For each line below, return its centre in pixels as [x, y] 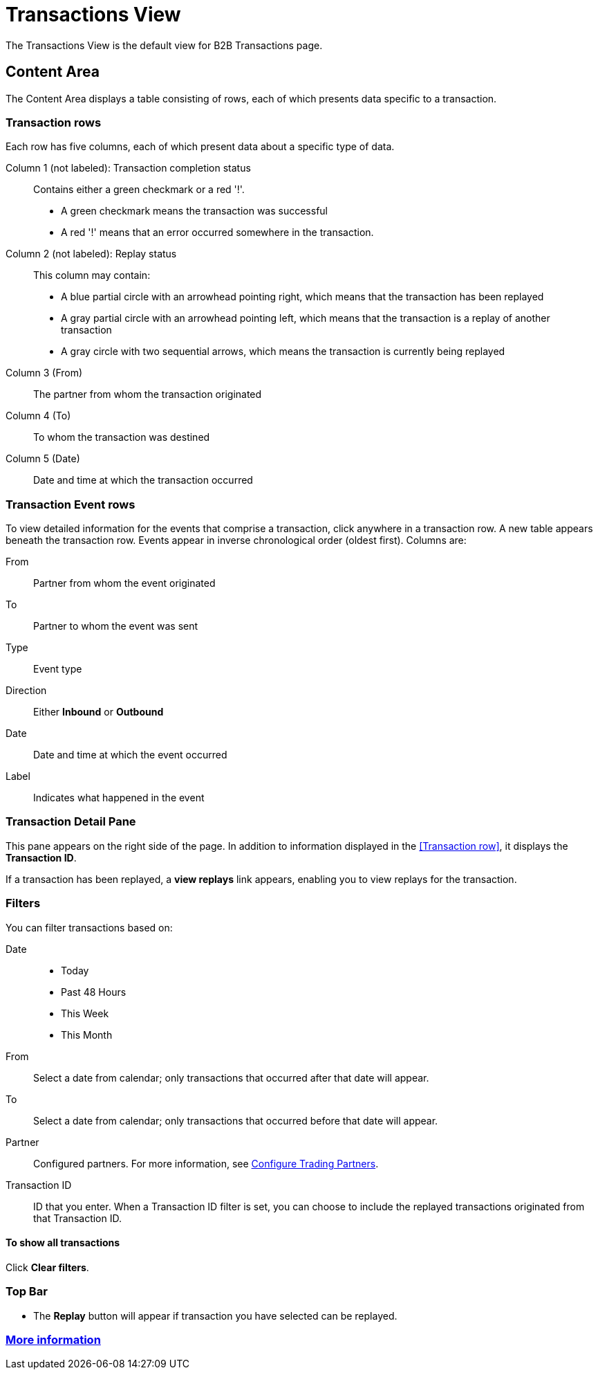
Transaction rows [54, 122]
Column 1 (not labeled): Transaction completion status [128, 168]
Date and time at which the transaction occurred [143, 480]
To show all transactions [63, 1243]
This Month [87, 1035]
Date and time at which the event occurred [130, 755]
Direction [26, 691]
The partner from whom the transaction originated [148, 394]
